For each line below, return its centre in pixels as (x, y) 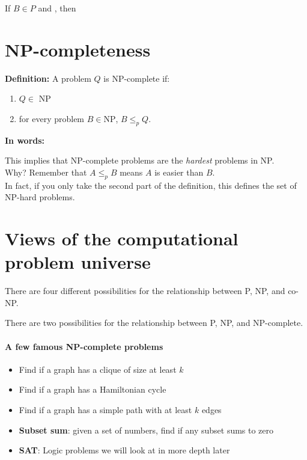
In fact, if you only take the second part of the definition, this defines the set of (151, 185)
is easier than (179, 172)
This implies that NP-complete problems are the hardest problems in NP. (140, 160)
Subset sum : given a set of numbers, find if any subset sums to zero (146, 430)
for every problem (52, 118)
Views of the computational (122, 238)
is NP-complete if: (137, 78)
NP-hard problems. (40, 197)
